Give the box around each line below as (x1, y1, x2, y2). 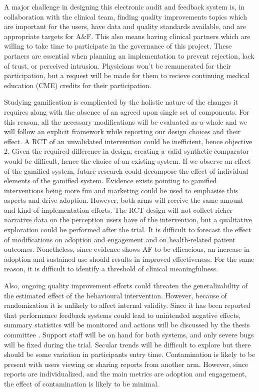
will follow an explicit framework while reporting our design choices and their (4, 126, 241, 137)
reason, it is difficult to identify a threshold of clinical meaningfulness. (4, 263, 218, 274)
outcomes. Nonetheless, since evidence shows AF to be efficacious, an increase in (4, 244, 250, 254)
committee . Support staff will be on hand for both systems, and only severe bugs (4, 329, 254, 339)
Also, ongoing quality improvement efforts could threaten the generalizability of (4, 280, 248, 291)
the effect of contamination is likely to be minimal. (4, 378, 159, 388)
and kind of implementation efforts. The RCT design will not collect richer (4, 204, 233, 215)
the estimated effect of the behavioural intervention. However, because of (4, 290, 227, 300)
